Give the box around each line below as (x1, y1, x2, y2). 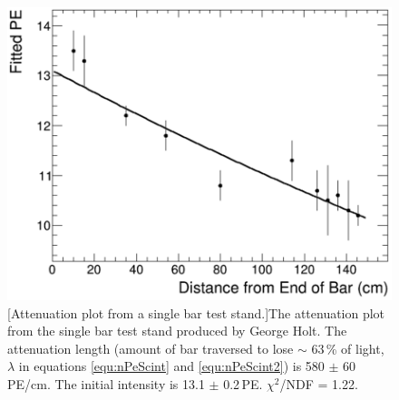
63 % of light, (311, 338, 384, 357)
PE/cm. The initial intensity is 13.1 (7, 374, 205, 393)
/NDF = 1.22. (279, 374, 358, 393)
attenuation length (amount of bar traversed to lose (7, 338, 294, 357)
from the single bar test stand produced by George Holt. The (7, 321, 347, 340)
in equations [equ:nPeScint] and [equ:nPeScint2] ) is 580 (18, 356, 325, 376)
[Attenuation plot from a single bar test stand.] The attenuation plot (7, 303, 385, 322)
